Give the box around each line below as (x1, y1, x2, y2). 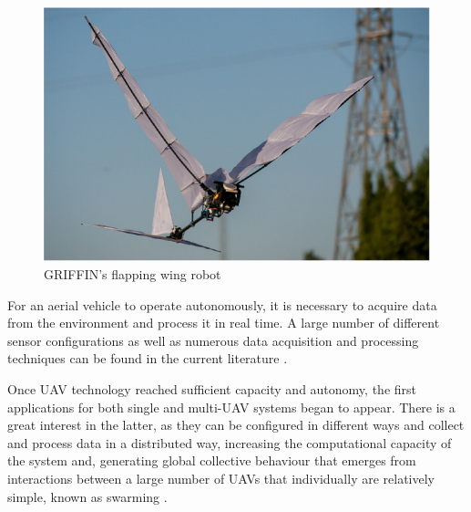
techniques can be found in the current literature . (7, 349, 288, 368)
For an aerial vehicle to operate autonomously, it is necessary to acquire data (7, 295, 437, 314)
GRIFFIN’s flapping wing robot (44, 265, 221, 284)
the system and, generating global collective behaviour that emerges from (7, 451, 416, 470)
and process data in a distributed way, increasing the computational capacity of (7, 433, 452, 452)
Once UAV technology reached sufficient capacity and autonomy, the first (7, 379, 416, 398)
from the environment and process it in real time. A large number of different (7, 313, 440, 332)
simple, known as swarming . (7, 486, 168, 506)
